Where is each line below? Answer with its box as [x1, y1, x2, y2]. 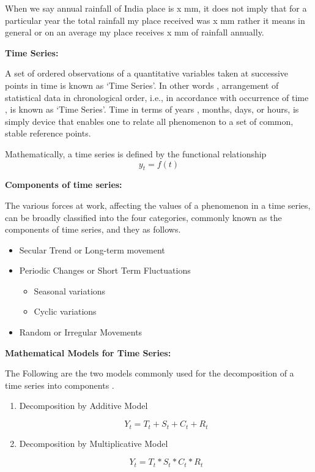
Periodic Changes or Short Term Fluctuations [19, 264, 191, 277]
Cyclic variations [34, 305, 97, 318]
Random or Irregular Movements [19, 326, 143, 339]
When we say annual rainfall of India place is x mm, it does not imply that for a [5, 2, 307, 14]
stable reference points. [5, 127, 91, 140]
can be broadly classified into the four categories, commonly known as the [5, 211, 282, 223]
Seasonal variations [34, 284, 106, 297]
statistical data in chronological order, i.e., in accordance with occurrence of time [5, 91, 309, 103]
